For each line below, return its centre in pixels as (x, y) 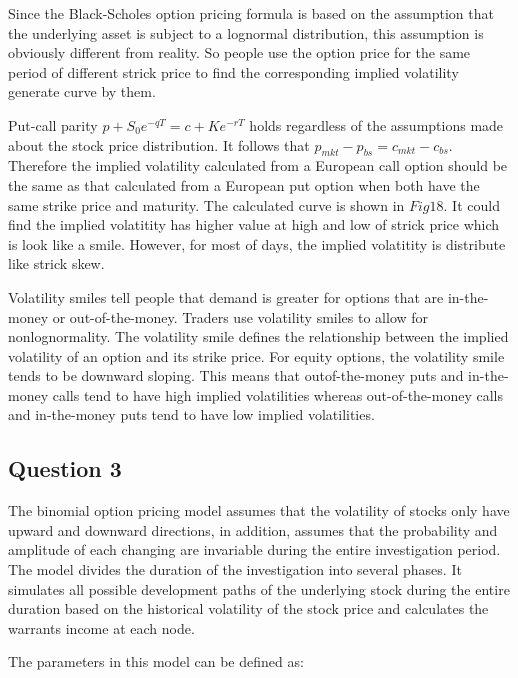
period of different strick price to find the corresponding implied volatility (233, 71)
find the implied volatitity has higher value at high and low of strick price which (254, 224)
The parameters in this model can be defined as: (156, 661)
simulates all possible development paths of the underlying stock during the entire (259, 588)
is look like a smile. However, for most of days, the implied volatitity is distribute (257, 243)
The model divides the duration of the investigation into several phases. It (235, 569)
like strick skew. (56, 263)
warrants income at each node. (101, 627)
